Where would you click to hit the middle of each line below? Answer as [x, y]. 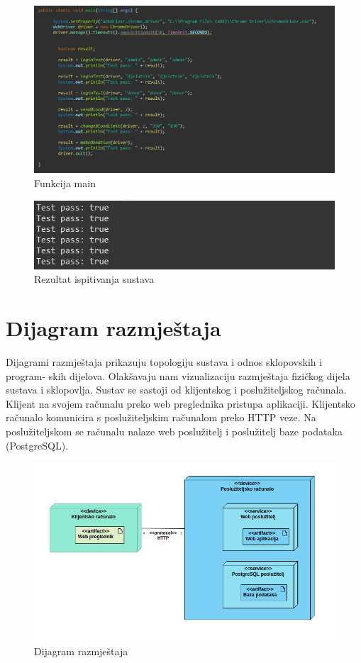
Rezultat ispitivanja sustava [94, 279]
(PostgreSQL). [37, 445]
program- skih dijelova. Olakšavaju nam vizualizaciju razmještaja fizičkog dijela [178, 375]
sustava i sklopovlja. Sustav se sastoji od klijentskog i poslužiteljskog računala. [176, 390]
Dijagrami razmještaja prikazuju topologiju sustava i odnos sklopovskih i [164, 362]
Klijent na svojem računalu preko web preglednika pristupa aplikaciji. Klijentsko [180, 403]
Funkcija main [65, 183]
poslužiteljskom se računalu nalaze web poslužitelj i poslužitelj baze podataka [174, 431]
